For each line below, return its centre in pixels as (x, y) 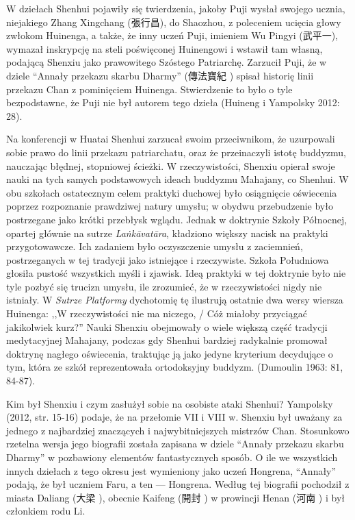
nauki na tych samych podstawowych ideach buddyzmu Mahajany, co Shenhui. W (177, 179)
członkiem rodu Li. (46, 511)
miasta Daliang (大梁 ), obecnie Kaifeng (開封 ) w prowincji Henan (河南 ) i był (176, 497)
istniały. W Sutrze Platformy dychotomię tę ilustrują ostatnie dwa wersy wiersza (175, 300)
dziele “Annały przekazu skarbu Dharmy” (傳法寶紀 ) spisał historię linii (160, 75)
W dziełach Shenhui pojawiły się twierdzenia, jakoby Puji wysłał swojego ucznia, (176, 8)
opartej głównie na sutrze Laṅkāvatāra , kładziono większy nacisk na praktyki (167, 233)
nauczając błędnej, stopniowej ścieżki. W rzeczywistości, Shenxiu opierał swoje (171, 165)
